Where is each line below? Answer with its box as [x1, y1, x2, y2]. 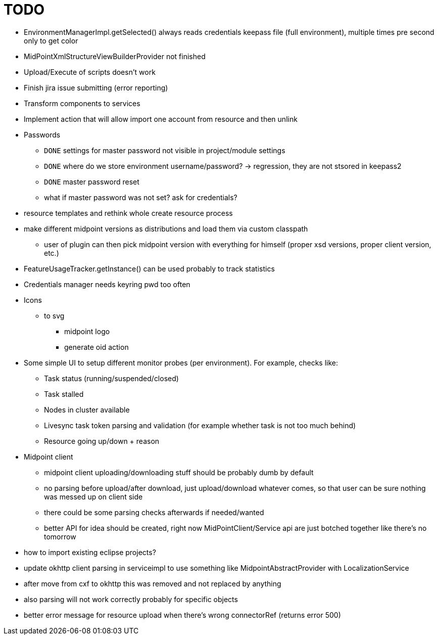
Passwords [24, 130, 61, 139]
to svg [44, 311, 65, 320]
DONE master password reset [44, 177, 139, 186]
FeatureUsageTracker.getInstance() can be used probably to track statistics [24, 264, 275, 273]
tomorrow [44, 532, 76, 541]
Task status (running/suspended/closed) [44, 374, 179, 383]
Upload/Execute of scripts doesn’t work [24, 67, 156, 76]
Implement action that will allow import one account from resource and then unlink [24, 114, 298, 123]
